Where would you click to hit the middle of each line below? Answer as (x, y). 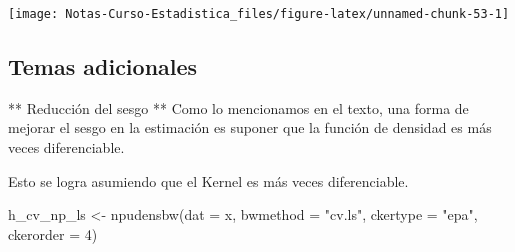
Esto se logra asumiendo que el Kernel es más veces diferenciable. (208, 180)
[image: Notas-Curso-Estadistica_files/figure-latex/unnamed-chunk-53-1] (259, 14)
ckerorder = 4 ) (53, 233)
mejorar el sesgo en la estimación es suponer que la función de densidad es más (250, 127)
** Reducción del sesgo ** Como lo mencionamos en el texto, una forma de (238, 107)
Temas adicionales (103, 66)
